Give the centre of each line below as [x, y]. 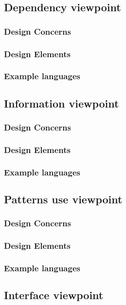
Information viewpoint [62, 103]
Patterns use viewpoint [63, 199]
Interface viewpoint [54, 295]
